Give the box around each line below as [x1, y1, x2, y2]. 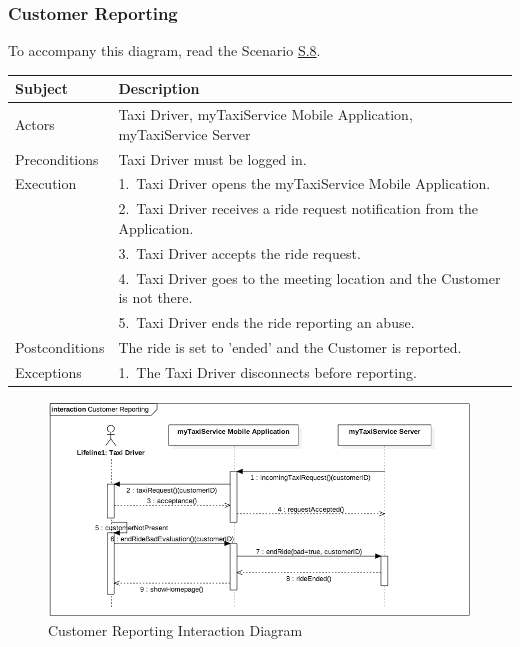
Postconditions [15, 336, 105, 357]
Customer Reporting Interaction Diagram [48, 620, 303, 641]
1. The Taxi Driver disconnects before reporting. [118, 361, 417, 382]
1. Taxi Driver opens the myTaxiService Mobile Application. [118, 173, 491, 194]
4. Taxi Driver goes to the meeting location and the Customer [118, 267, 501, 288]
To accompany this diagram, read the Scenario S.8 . [8, 40, 321, 61]
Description [118, 78, 200, 99]
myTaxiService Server [118, 123, 251, 144]
